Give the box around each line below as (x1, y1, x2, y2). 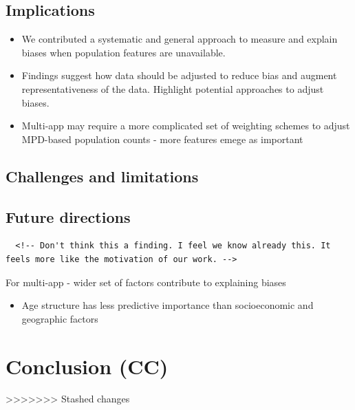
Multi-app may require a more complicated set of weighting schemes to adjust (21, 118, 350, 133)
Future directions (6, 206, 131, 227)
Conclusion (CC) (6, 352, 169, 380)
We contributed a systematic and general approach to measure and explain (21, 32, 338, 46)
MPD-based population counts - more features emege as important (21, 131, 303, 146)
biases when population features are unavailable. (21, 45, 226, 59)
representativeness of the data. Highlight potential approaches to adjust (21, 81, 324, 96)
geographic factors (21, 311, 98, 325)
